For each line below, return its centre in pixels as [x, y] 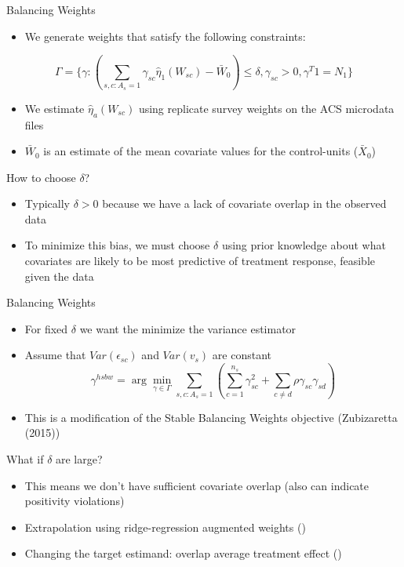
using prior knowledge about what [304, 245]
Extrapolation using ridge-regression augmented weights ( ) [165, 527]
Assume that [55, 355]
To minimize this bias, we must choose [117, 245]
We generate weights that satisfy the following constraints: [165, 36]
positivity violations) [75, 501]
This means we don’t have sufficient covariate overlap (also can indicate [197, 485]
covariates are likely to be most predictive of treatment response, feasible [200, 261]
